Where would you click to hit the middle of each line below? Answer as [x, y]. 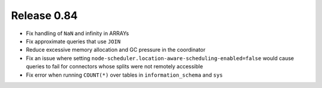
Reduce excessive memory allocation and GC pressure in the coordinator [116, 50]
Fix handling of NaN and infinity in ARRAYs [78, 33]
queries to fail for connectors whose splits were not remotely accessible [114, 67]
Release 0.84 [44, 15]
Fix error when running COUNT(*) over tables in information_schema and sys [124, 75]
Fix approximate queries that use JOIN [73, 41]
